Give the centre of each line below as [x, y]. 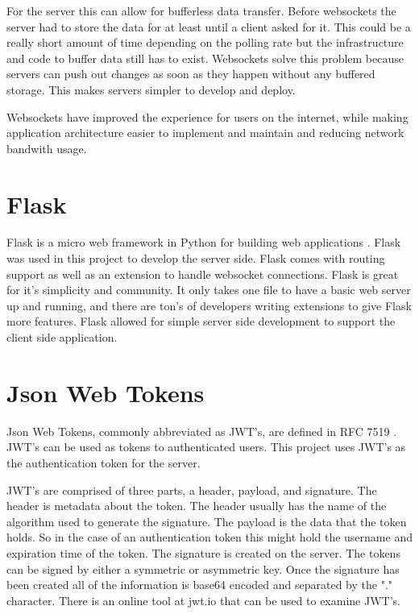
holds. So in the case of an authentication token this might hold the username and [209, 537]
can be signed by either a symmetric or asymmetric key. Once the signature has [203, 568]
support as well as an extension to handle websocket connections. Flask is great [203, 274]
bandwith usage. [47, 148]
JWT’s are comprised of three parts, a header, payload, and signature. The [192, 490]
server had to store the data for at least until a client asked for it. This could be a [209, 26]
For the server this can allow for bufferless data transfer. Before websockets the [201, 10]
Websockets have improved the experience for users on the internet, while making [207, 116]
